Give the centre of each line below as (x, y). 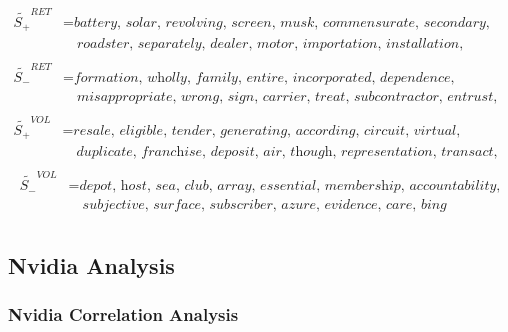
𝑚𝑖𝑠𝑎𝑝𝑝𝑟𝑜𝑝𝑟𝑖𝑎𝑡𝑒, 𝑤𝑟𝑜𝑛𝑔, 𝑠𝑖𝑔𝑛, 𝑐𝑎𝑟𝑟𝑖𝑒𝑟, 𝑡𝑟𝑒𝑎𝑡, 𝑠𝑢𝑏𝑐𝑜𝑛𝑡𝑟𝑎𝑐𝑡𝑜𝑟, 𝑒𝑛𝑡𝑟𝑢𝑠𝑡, (287, 97)
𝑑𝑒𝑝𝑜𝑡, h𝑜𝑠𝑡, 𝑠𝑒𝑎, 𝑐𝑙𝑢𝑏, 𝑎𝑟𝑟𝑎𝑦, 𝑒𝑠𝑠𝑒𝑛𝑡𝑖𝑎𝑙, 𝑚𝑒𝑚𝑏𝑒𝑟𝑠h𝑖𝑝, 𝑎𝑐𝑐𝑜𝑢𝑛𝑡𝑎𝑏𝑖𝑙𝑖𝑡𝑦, (290, 186)
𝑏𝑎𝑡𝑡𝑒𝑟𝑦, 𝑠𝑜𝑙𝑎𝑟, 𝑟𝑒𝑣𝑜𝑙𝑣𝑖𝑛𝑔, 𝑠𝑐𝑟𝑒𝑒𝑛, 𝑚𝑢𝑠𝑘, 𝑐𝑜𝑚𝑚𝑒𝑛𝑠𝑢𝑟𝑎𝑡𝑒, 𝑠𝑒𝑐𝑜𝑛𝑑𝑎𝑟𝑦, (281, 22)
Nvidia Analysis (91, 264)
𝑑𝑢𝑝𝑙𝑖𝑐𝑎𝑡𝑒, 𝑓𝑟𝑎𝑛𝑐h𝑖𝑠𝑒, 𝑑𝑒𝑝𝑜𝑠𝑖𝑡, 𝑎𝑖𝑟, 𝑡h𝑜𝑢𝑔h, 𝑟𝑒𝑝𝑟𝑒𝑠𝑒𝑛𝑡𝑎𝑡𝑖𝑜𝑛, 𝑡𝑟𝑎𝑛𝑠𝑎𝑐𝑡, (287, 152)
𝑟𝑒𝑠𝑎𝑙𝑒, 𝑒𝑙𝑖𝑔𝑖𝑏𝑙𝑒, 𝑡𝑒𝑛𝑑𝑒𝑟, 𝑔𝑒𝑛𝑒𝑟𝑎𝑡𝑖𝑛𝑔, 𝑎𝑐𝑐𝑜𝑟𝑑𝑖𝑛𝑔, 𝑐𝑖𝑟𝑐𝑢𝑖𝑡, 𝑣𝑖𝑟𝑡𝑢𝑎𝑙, (267, 130)
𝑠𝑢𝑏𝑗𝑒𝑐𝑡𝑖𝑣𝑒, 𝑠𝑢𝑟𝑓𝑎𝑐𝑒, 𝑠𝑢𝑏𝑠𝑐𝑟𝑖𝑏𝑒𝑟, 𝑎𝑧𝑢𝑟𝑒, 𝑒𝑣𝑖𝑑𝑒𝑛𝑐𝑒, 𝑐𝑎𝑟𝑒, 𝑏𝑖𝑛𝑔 (264, 205)
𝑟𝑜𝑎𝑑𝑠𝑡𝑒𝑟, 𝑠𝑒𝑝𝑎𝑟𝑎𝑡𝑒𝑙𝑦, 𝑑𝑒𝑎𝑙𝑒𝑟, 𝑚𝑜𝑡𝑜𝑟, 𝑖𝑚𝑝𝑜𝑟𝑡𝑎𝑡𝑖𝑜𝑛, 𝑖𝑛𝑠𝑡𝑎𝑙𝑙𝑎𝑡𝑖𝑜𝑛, (270, 44)
